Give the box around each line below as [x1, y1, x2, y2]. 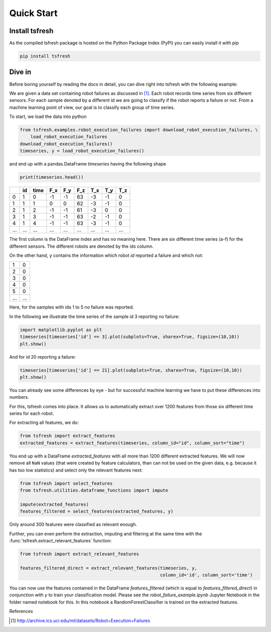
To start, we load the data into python [9, 113, 87, 120]
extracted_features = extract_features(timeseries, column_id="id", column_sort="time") [20, 440, 245, 446]
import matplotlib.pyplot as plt [20, 327, 102, 333]
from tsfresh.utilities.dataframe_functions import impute [20, 487, 168, 493]
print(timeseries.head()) [20, 175, 84, 180]
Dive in [9, 68, 32, 76]
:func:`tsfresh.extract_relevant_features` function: [9, 537, 112, 544]
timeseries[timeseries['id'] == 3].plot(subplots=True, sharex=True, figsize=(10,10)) [20, 334, 240, 340]
